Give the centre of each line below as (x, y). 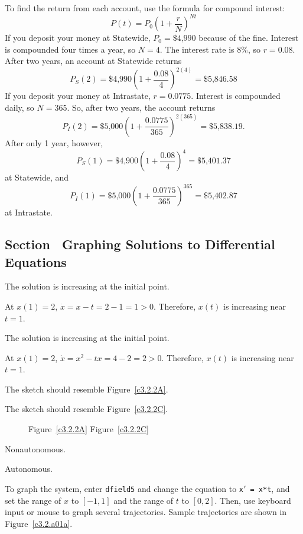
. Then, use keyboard (253, 500)
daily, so (19, 107)
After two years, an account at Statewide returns (93, 61)
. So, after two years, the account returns (141, 107)
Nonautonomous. (35, 448)
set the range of (33, 500)
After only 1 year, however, (54, 142)
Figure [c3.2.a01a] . (39, 523)
